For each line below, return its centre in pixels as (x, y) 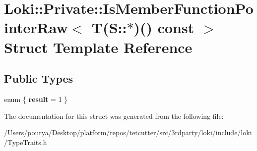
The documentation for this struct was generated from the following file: (114, 116)
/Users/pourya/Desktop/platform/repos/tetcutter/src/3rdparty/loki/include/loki (128, 132)
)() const (164, 27)
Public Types (39, 78)
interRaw (36, 27)
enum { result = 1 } (36, 99)
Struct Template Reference (98, 47)
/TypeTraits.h (26, 142)
